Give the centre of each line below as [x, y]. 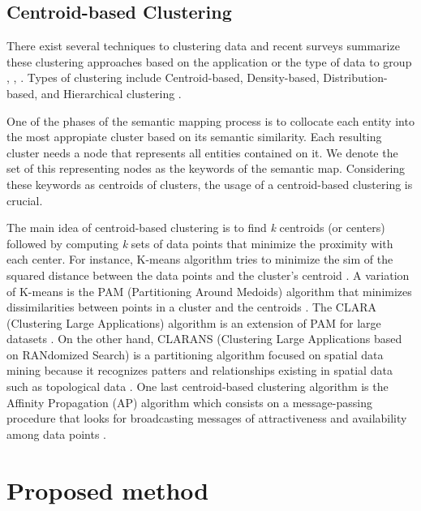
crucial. [25, 200]
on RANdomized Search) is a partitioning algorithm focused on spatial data [195, 354]
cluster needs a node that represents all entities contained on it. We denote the [202, 152]
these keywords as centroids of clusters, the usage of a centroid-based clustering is [210, 184]
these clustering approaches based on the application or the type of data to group [209, 61]
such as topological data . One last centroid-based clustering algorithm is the [198, 386]
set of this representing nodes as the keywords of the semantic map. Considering [206, 168]
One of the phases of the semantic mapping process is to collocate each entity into [210, 120]
